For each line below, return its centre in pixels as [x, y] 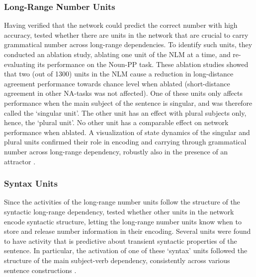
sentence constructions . [40, 270]
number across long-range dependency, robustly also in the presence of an [116, 151]
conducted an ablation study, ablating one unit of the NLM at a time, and [117, 54]
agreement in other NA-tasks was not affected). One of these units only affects [123, 93]
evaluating [20, 64]
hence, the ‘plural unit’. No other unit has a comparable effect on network [116, 122]
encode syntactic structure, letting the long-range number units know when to [123, 221]
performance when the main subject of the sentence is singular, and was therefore [128, 103]
